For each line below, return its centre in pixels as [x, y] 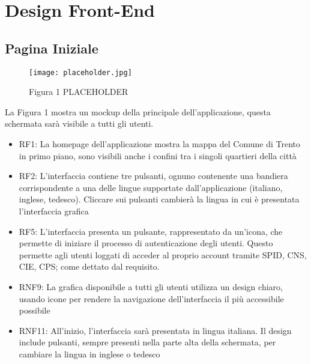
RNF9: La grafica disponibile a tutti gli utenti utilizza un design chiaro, [151, 286]
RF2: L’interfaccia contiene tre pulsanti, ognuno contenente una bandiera [153, 176]
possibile [35, 310]
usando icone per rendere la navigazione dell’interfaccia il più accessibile [151, 298]
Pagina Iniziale [52, 48]
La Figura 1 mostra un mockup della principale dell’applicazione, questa [138, 111]
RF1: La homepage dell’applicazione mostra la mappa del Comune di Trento [159, 144]
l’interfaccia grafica [54, 211]
